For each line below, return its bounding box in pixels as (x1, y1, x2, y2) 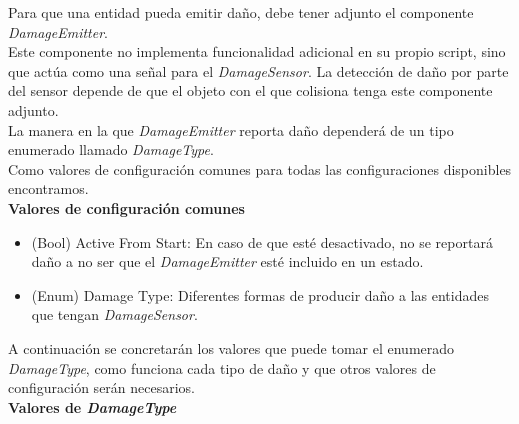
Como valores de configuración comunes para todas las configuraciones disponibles (8, 158, 512, 179)
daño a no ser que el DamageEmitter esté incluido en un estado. (31, 251, 424, 272)
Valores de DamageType (8, 396, 177, 417)
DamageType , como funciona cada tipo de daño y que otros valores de (8, 357, 436, 378)
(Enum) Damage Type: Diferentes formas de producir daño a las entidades (31, 284, 490, 305)
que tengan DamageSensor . (31, 304, 198, 325)
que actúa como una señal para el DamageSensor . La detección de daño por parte (8, 60, 509, 81)
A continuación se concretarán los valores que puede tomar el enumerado (8, 337, 455, 358)
